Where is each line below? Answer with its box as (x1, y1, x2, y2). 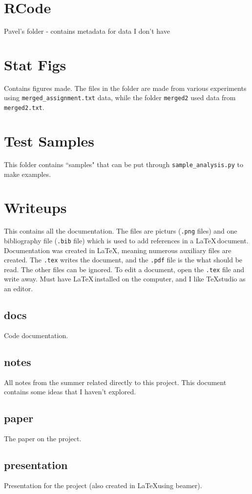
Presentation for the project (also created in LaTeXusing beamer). (4, 480, 202, 490)
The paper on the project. (4, 433, 82, 444)
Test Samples (4, 130, 95, 150)
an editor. (4, 283, 33, 294)
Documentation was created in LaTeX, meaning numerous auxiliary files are (4, 245, 231, 255)
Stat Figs (4, 54, 66, 74)
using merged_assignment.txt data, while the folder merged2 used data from (4, 92, 236, 103)
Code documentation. (4, 330, 68, 340)
